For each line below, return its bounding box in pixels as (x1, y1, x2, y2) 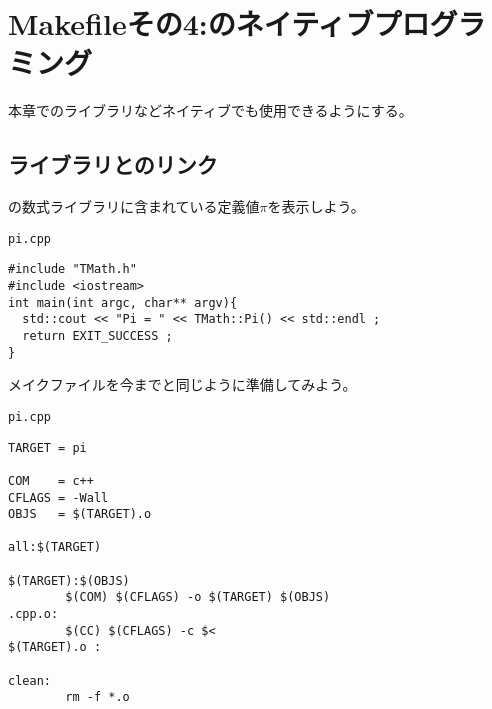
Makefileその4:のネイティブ (8, 3, 374, 44)
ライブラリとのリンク (8, 149, 218, 180)
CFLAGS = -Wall (8, 490, 109, 505)
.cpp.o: (8, 607, 59, 622)
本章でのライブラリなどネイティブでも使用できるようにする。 (8, 100, 413, 121)
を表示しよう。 (267, 196, 365, 217)
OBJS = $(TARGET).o (8, 507, 152, 522)
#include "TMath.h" (8, 262, 137, 277)
